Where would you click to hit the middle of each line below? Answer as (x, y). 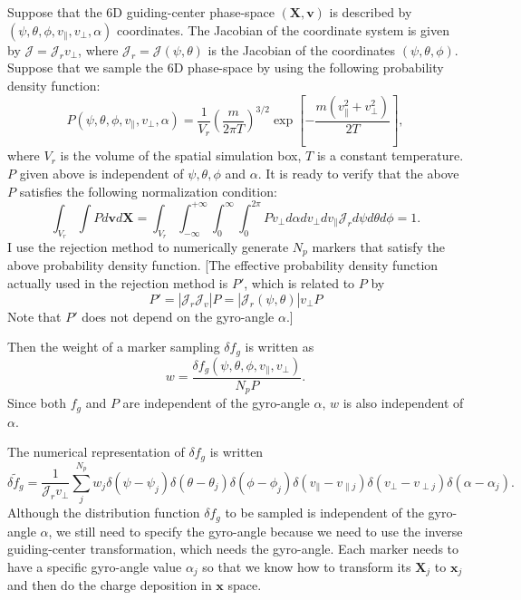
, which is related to (299, 282)
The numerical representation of (96, 452)
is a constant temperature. (390, 155)
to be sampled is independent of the (324, 513)
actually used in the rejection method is (118, 282)
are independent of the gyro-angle (216, 403)
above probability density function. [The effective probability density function (223, 265)
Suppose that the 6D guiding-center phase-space (141, 12)
